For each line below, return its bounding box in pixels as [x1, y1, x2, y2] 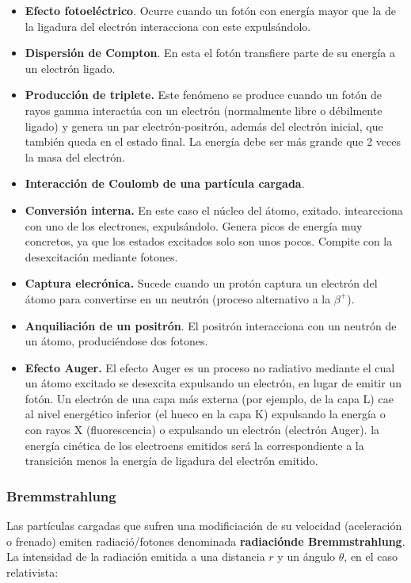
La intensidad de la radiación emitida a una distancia [6, 548, 265, 565]
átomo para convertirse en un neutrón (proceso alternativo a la [25, 290, 331, 307]
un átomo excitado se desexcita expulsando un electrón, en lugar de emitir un [25, 375, 401, 391]
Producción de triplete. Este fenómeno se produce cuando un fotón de [25, 86, 382, 103]
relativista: [6, 563, 59, 580]
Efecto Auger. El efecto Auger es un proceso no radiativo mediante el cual [25, 359, 395, 375]
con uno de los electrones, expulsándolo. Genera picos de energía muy [25, 217, 363, 234]
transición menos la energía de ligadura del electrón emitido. [25, 452, 318, 469]
